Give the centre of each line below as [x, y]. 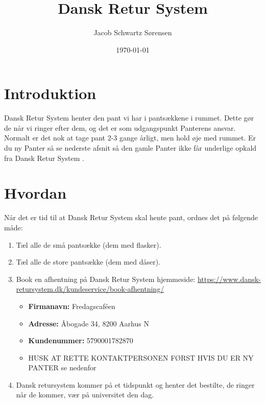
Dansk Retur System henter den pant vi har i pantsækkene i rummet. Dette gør [129, 118]
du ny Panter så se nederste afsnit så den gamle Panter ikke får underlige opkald [130, 148]
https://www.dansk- [229, 279]
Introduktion [50, 93]
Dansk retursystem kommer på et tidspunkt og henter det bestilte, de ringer [135, 384]
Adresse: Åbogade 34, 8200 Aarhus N [89, 323]
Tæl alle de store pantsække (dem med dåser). [88, 262]
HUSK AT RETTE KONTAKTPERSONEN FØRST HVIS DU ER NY [141, 357]
